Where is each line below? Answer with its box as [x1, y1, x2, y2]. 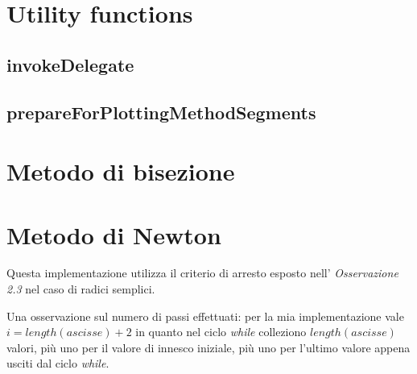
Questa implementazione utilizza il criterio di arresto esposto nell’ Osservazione [6, 264, 398, 281]
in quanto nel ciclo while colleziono [135, 323, 307, 340]
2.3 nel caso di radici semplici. [6, 280, 155, 297]
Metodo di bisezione [6, 155, 235, 188]
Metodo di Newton [6, 218, 221, 251]
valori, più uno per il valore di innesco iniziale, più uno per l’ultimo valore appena [6, 339, 411, 355]
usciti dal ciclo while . [6, 355, 109, 372]
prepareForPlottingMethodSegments [6, 99, 316, 124]
